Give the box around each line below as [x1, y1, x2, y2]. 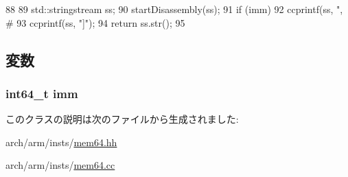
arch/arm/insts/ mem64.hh [5, 134, 117, 149]
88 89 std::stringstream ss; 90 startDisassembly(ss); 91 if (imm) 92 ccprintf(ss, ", [5, 2, 343, 16]
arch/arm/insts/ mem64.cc [5, 158, 115, 172]
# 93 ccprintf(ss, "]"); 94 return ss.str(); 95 [5, 15, 185, 29]
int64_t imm [5, 84, 78, 102]
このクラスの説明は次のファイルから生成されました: [5, 112, 239, 126]
